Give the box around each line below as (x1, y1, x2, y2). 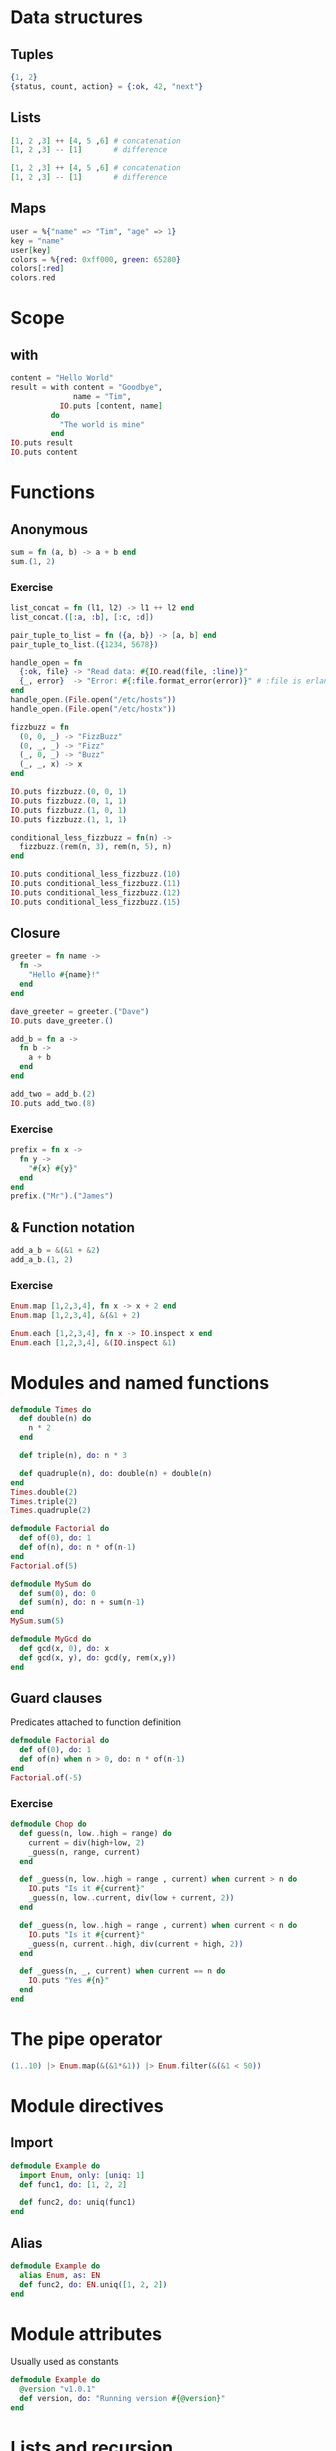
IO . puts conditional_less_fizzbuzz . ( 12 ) (10, 887, 182, 898)
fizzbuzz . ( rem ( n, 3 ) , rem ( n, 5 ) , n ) (19, 842, 172, 852)
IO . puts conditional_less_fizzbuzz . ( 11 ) (10, 879, 182, 889)
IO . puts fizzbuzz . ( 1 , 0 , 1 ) (10, 805, 128, 815)
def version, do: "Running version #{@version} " (19, 2394, 226, 2404)
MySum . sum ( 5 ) (10, 1616, 65, 1626)
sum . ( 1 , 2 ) (10, 556, 56, 566)
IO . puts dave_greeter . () (10, 1016, 114, 1026)
